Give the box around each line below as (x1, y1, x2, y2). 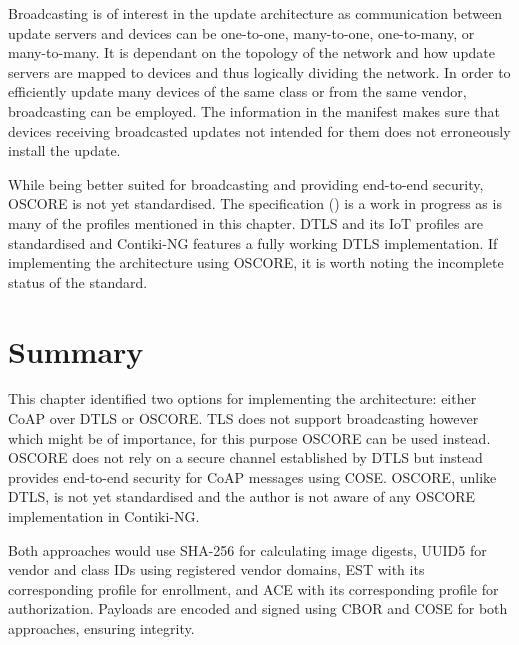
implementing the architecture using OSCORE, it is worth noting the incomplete (8, 252, 504, 273)
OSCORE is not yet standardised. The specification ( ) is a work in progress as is (8, 193, 502, 214)
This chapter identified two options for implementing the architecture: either (8, 388, 477, 409)
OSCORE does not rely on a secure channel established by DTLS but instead (8, 447, 483, 468)
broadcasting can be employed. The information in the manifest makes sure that (8, 100, 500, 121)
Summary (8, 330, 144, 371)
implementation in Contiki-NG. (8, 506, 200, 526)
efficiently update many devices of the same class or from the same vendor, (8, 81, 467, 102)
